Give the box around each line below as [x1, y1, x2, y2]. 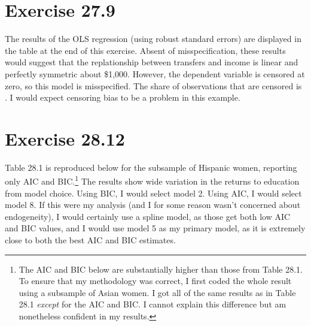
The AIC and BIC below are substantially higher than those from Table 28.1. [19, 262, 303, 275]
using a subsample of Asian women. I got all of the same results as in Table [19, 286, 296, 298]
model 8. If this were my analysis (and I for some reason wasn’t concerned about [5, 198, 301, 211]
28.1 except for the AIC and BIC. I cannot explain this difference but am [19, 298, 286, 310]
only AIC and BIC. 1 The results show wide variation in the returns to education [5, 173, 300, 188]
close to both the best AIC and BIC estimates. [5, 234, 176, 246]
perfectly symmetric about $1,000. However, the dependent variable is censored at [5, 67, 305, 80]
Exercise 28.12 [5, 126, 125, 150]
